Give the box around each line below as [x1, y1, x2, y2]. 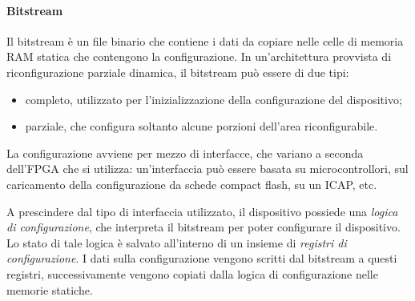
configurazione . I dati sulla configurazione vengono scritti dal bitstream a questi [6, 250, 397, 267]
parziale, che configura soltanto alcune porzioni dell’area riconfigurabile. [25, 118, 378, 134]
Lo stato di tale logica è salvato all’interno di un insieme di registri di [6, 234, 347, 251]
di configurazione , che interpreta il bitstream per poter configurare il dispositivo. [6, 219, 401, 235]
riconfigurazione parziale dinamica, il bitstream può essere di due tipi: [6, 63, 349, 80]
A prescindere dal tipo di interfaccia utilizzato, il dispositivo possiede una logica [6, 203, 398, 219]
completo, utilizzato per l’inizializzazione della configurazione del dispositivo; [25, 90, 402, 107]
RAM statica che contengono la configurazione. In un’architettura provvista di [6, 48, 392, 65]
